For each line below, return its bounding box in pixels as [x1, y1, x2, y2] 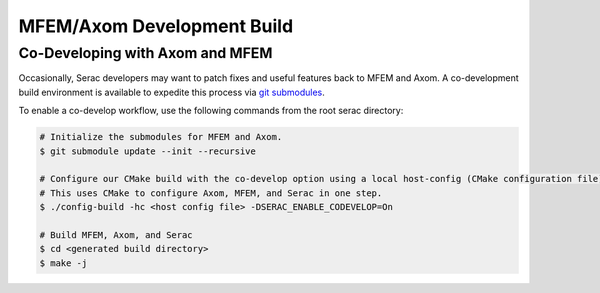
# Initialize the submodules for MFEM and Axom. [39, 131, 283, 143]
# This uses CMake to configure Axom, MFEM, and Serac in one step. [39, 187, 383, 199]
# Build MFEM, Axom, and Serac [39, 229, 194, 240]
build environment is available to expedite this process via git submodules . [18, 86, 325, 98]
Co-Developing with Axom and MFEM [18, 44, 273, 62]
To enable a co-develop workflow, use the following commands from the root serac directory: [18, 105, 404, 117]
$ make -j [39, 257, 88, 269]
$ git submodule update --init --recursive [39, 145, 257, 157]
